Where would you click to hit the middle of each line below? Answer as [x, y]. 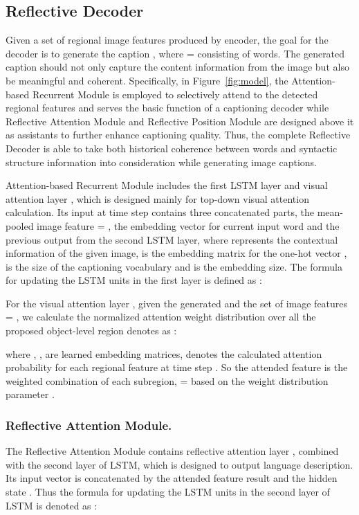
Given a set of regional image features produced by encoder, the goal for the [167, 40]
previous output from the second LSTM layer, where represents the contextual [172, 239]
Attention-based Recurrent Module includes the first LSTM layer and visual [167, 185]
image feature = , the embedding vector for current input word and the [188, 225]
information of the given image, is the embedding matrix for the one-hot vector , [176, 253]
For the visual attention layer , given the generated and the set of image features [177, 303]
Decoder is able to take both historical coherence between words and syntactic [172, 148]
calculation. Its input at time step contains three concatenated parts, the [160, 212]
